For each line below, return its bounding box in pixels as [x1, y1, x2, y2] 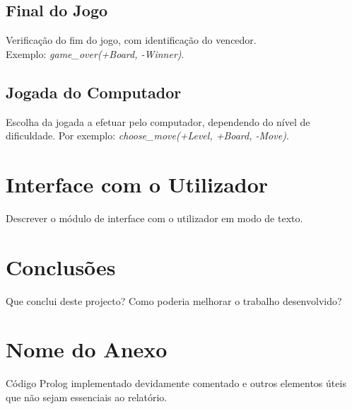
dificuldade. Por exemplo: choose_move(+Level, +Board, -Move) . [6, 128, 289, 143]
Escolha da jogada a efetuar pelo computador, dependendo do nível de [6, 114, 310, 129]
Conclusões [6, 252, 116, 281]
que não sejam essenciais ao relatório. [6, 389, 168, 404]
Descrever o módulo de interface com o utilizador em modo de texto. [6, 210, 303, 225]
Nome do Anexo [6, 335, 168, 364]
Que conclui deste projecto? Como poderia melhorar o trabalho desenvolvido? [6, 293, 342, 308]
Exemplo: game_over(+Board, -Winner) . [6, 46, 184, 61]
